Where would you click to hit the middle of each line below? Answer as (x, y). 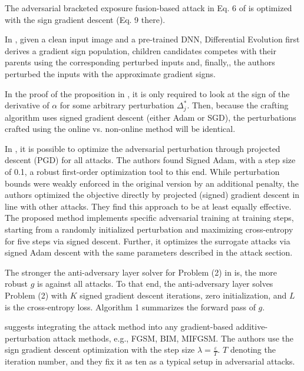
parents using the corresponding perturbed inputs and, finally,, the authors (140, 62)
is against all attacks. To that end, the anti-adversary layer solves (155, 284)
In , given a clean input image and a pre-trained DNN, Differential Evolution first (152, 39)
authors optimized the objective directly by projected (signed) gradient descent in (152, 195)
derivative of (27, 105)
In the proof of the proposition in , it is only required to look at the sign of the (147, 93)
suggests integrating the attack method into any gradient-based (119, 327)
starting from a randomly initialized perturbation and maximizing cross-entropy (149, 229)
